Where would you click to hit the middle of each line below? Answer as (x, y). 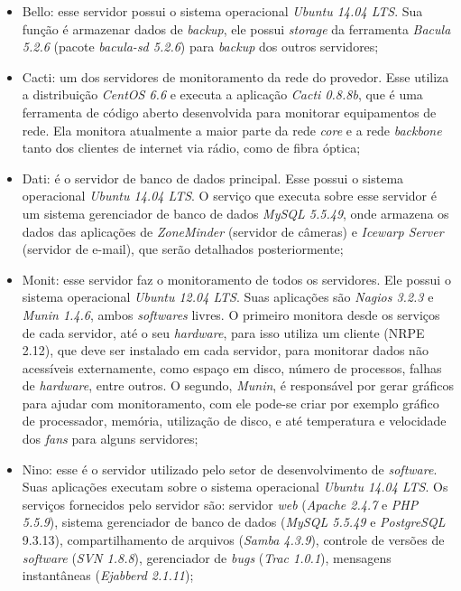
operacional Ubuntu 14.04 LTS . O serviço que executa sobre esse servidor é (229, 196)
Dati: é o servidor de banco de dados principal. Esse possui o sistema (213, 178)
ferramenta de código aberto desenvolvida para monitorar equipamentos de (229, 112)
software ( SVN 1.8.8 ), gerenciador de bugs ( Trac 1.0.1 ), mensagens (207, 557)
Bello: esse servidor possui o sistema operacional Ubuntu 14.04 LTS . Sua (222, 11)
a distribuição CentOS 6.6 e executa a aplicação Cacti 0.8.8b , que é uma (222, 94)
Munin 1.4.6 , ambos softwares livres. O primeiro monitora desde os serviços (231, 314)
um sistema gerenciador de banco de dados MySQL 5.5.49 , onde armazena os (235, 213)
